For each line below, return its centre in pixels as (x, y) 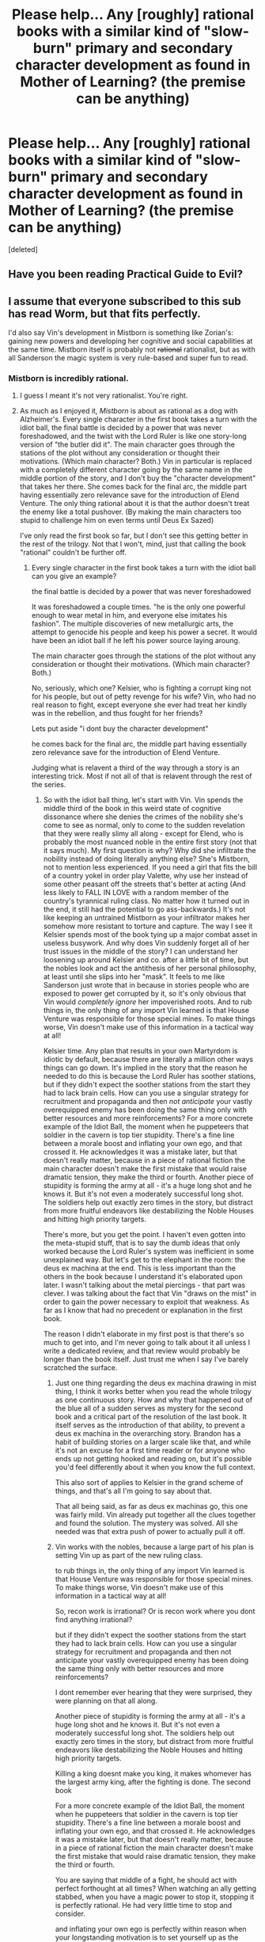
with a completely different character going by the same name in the (131, 470)
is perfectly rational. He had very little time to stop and (144, 1906)
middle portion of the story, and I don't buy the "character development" (138, 478)
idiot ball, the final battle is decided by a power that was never (121, 428)
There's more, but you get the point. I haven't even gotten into (144, 1235)
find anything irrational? (94, 1620)
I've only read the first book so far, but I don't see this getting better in (134, 535)
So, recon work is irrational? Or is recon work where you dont (155, 1611)
